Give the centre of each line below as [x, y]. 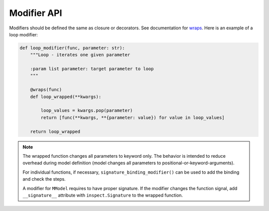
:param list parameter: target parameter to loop [92, 69]
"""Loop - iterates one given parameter [80, 55]
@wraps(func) [46, 90]
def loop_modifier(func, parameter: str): [72, 48]
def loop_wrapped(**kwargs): [66, 97]
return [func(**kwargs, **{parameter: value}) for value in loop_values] [133, 117]
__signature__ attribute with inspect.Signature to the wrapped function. [103, 195]
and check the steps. [44, 179]
